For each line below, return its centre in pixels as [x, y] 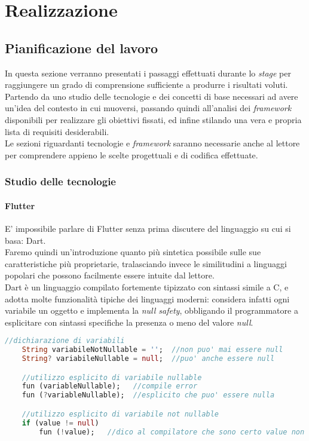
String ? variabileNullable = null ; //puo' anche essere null [148, 359]
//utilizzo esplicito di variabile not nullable [120, 414]
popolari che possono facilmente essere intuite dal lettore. [110, 275]
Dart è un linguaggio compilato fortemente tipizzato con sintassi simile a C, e [147, 287]
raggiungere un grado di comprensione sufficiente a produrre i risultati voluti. [146, 85]
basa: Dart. [25, 240]
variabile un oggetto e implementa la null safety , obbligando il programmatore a [152, 310]
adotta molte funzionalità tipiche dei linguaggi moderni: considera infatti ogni [147, 298]
